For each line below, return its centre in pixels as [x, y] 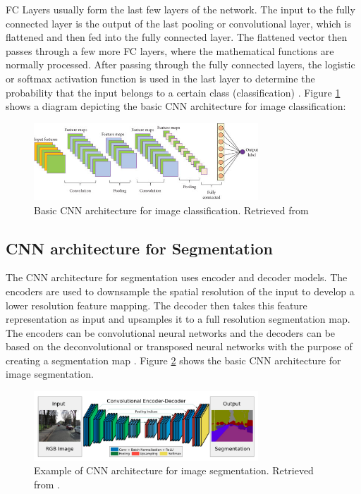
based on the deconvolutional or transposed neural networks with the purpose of [179, 346]
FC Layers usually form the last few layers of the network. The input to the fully [180, 9]
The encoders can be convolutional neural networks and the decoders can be [171, 332]
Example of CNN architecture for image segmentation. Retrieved [174, 470]
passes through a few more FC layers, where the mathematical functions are [170, 50]
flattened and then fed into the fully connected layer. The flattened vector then [177, 37]
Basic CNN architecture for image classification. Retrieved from [171, 210]
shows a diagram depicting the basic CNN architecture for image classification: [176, 106]
